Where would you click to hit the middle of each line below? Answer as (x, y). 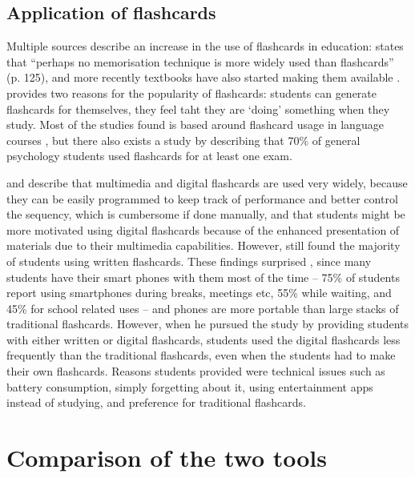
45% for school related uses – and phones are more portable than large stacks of (203, 308)
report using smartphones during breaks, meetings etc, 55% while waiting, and (199, 293)
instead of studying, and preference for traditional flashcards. (156, 402)
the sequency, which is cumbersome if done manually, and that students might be (206, 214)
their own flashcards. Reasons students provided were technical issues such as (196, 371)
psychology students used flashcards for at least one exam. (149, 156)
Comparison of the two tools (167, 458)
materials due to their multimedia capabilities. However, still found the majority (203, 245)
